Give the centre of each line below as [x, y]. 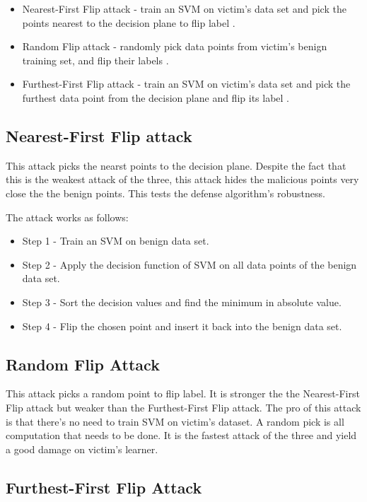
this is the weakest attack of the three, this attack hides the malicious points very [182, 179]
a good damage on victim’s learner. [82, 449]
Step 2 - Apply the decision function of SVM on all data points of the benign [190, 264]
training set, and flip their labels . [95, 60]
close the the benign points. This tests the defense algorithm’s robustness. [165, 193]
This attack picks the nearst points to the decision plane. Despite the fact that [176, 165]
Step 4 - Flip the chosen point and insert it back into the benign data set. [182, 326]
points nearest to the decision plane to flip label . [129, 22]
